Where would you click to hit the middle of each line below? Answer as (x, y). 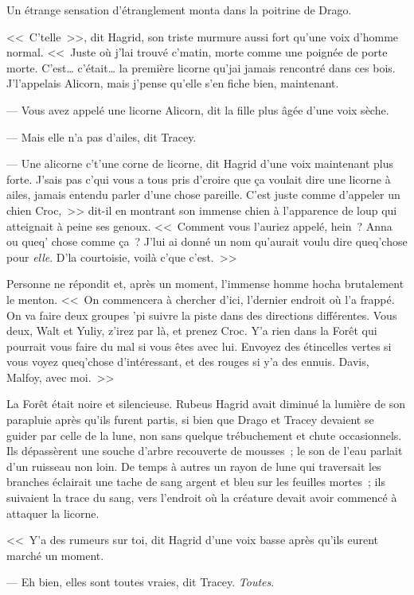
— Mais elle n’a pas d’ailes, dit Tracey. (102, 136)
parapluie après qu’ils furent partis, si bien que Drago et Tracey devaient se (190, 420)
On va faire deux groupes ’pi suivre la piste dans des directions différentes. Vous (202, 315)
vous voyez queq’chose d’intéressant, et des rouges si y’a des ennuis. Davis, (188, 362)
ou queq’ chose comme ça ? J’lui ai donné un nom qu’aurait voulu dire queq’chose (207, 241)
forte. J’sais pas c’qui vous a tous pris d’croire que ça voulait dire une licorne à (199, 179)
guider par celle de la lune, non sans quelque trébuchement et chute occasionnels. (204, 435)
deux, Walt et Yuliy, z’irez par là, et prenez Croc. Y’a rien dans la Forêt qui (192, 331)
